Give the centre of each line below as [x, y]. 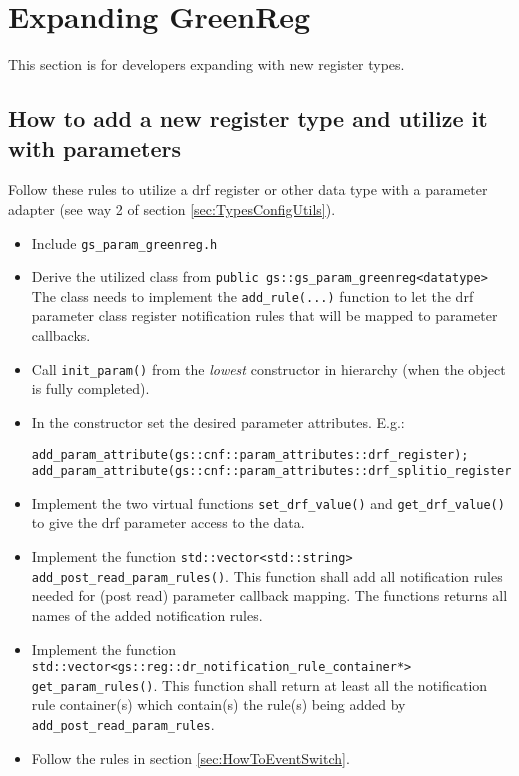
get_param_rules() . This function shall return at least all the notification [259, 684]
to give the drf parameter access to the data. [168, 522]
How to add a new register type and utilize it [248, 118]
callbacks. [61, 335]
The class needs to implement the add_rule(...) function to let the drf [252, 295]
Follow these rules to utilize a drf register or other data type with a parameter [248, 189]
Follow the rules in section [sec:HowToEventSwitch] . [190, 757]
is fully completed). [90, 388]
